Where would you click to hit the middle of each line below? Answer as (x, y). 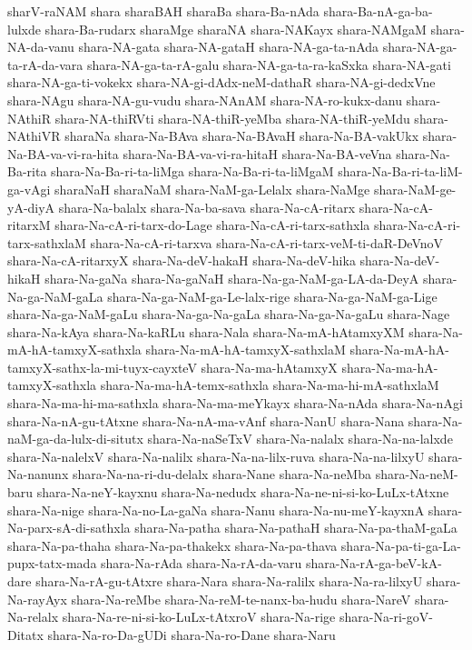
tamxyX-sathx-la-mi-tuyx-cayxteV (102, 367)
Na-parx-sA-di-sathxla (69, 528)
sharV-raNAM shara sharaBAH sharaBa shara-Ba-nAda (163, 11)
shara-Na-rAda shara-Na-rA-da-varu (202, 563)
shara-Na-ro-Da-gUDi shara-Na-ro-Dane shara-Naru (192, 634)
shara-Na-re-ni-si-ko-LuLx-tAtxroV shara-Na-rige (199, 617)
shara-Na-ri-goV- (386, 617)
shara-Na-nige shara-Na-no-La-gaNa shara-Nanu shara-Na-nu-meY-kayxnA (216, 510)
